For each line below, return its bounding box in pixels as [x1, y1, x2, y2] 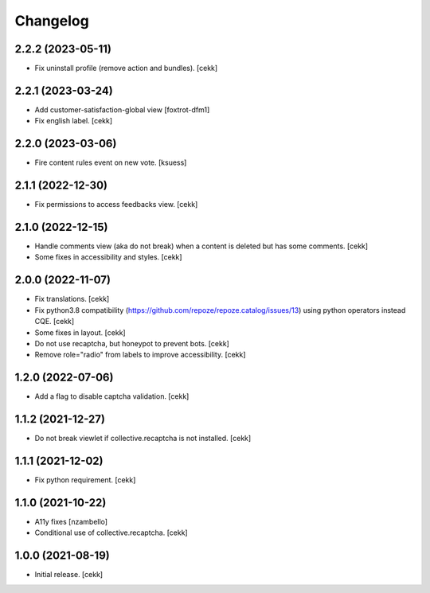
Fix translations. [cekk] [34, 295, 110, 304]
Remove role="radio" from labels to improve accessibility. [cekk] [34, 350, 246, 360]
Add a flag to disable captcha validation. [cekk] [34, 392, 190, 401]
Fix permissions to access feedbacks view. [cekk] [34, 200, 198, 209]
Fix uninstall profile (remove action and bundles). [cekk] [34, 64, 218, 73]
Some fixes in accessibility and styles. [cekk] [34, 252, 182, 262]
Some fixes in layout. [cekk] [34, 327, 127, 337]
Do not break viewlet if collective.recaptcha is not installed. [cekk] [34, 434, 252, 443]
